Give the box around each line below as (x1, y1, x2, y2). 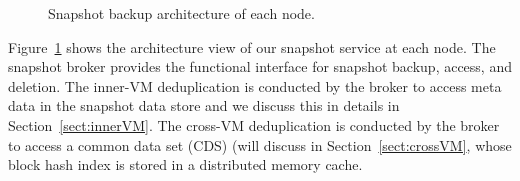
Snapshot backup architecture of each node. (48, 3, 315, 23)
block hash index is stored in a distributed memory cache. (8, 154, 363, 175)
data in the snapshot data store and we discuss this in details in (8, 95, 400, 116)
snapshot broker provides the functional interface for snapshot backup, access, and (8, 56, 512, 77)
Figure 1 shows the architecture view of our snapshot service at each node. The (8, 36, 496, 57)
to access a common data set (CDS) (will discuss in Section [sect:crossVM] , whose (8, 134, 512, 155)
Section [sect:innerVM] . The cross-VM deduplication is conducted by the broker (8, 114, 500, 135)
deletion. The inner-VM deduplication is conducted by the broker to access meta (8, 75, 502, 96)
